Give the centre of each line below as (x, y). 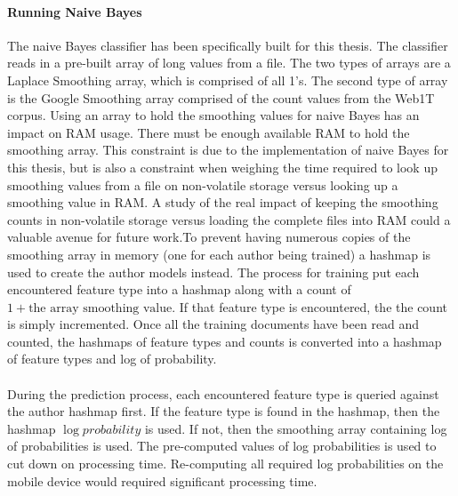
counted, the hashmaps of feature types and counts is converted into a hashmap (225, 341)
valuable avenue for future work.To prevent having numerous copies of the (209, 237)
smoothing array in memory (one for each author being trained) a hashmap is (219, 254)
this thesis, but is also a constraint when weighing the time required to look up (222, 167)
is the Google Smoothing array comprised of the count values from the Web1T (221, 97)
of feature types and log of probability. (112, 359)
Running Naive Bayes (75, 11)
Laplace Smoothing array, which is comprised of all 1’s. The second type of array (228, 80)
